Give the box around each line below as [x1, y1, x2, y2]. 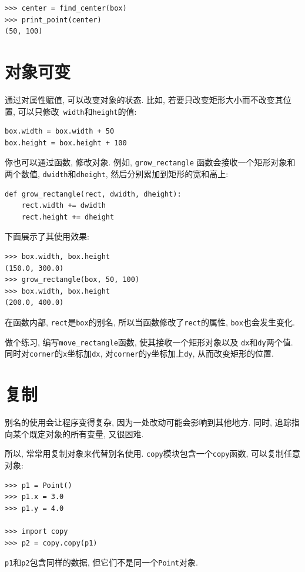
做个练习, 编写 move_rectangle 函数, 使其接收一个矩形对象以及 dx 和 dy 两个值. [5, 335, 293, 348]
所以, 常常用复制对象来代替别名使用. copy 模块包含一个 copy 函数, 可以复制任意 [5, 447, 300, 460]
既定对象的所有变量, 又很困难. [29, 427, 144, 440]
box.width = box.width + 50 [5, 127, 115, 136]
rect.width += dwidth [21, 201, 106, 210]
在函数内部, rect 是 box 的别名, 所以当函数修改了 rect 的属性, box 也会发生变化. [5, 316, 295, 328]
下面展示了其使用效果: [5, 230, 89, 242]
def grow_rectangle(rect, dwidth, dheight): [5, 189, 182, 198]
